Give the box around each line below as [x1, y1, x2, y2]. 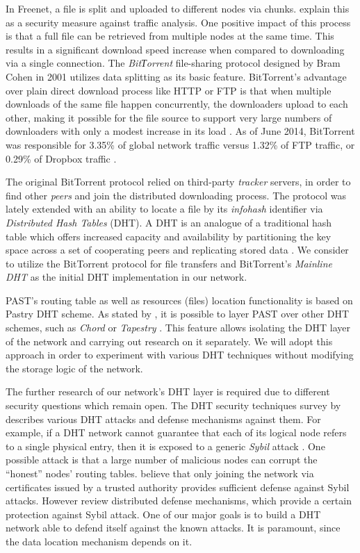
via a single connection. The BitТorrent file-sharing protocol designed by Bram [6, 56, 341, 70]
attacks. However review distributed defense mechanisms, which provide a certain [6, 493, 352, 508]
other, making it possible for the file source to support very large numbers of [6, 110, 332, 124]
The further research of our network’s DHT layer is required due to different [6, 384, 330, 399]
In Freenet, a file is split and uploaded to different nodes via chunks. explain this [6, 1, 350, 15]
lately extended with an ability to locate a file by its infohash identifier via [6, 201, 323, 216]
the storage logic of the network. [6, 361, 143, 375]
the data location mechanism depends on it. [6, 534, 193, 548]
